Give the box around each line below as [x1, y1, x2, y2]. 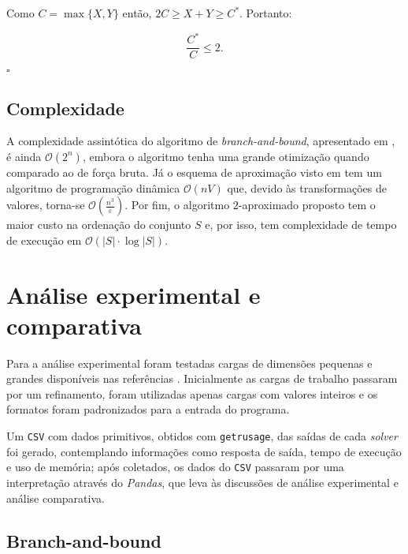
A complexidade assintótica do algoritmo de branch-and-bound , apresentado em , [6, 133, 395, 149]
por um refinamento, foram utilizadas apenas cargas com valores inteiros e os [6, 385, 378, 402]
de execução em [6, 231, 82, 248]
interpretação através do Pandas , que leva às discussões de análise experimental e [6, 474, 399, 490]
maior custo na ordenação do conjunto [6, 216, 191, 233]
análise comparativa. [6, 489, 105, 506]
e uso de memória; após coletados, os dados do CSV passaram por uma [6, 459, 344, 475]
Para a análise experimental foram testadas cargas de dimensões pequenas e [6, 354, 373, 371]
